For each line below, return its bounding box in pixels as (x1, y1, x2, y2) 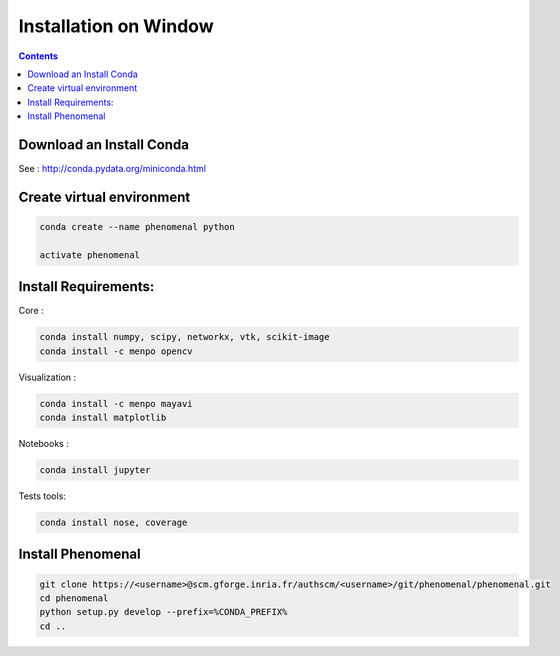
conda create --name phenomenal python (39, 221, 235, 233)
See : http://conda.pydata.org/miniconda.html (18, 163, 207, 175)
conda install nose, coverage (39, 516, 188, 528)
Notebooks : (18, 438, 69, 450)
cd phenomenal (39, 592, 109, 604)
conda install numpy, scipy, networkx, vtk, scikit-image (39, 331, 330, 343)
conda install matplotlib (39, 412, 167, 424)
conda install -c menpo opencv (39, 345, 194, 357)
